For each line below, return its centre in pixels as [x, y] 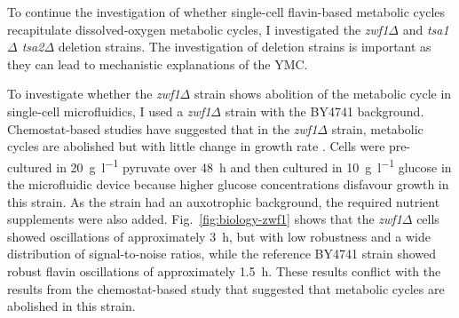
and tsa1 [426, 29]
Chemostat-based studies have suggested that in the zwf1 [162, 128]
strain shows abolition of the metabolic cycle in [323, 94]
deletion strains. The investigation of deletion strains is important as [245, 47]
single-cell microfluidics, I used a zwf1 [109, 111]
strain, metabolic [377, 128]
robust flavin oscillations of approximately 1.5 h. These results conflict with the [224, 270]
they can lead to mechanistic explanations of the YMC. [158, 64]
